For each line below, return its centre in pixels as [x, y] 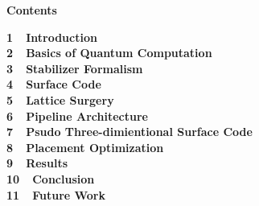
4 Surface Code [54, 84]
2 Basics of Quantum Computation [109, 53]
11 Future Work [56, 194]
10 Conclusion [51, 178]
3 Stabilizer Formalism [75, 68]
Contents [32, 10]
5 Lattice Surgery [60, 99]
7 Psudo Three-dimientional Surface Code [129, 132]
